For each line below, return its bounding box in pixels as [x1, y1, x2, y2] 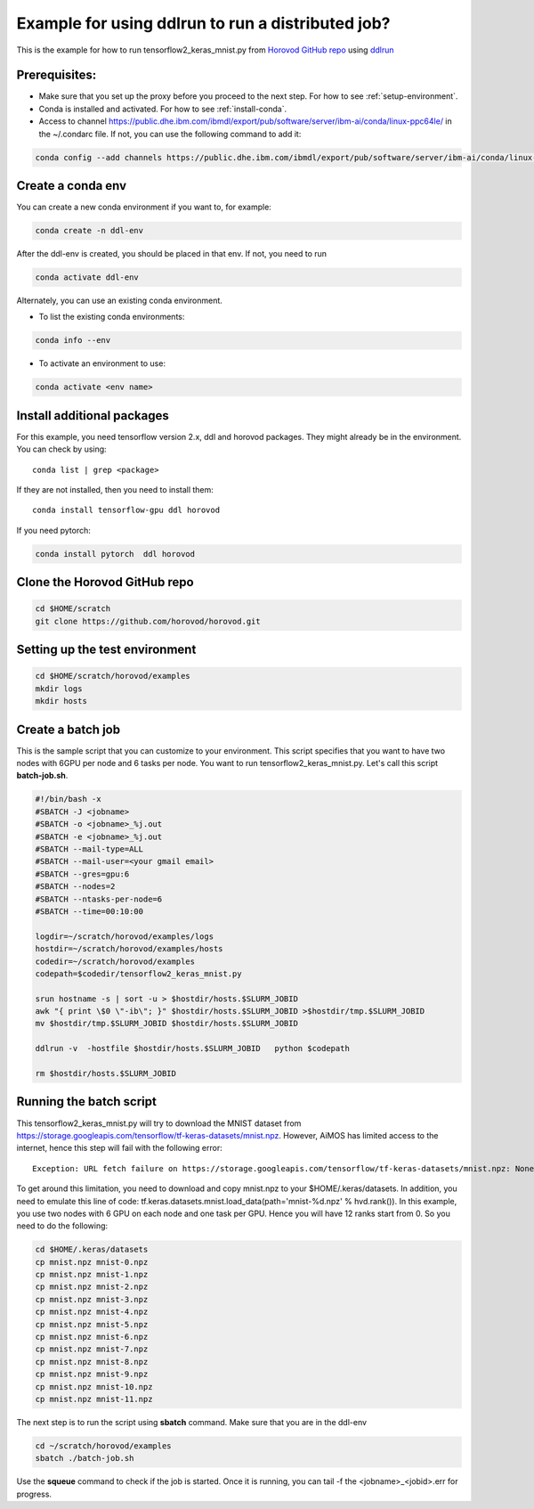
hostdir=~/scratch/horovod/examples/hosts [35, 944, 223, 954]
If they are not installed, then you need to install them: [16, 485, 214, 495]
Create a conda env [16, 178, 127, 193]
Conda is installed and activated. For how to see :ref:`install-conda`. [38, 103, 287, 114]
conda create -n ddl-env [35, 225, 144, 236]
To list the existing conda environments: [38, 312, 185, 322]
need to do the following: [16, 1220, 109, 1231]
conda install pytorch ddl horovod [35, 549, 196, 559]
